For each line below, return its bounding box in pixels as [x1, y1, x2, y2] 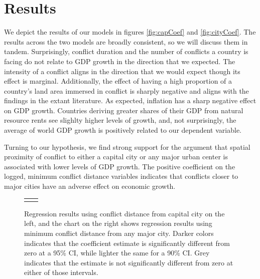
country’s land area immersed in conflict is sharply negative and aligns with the [4, 85, 249, 96]
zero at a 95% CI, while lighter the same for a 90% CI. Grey [24, 247, 210, 258]
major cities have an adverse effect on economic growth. [4, 181, 176, 191]
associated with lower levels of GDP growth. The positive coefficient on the [4, 161, 235, 171]
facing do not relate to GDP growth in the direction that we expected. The [4, 56, 235, 66]
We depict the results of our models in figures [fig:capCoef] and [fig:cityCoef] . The [4, 27, 256, 37]
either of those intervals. [24, 267, 98, 277]
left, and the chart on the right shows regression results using [24, 218, 212, 228]
